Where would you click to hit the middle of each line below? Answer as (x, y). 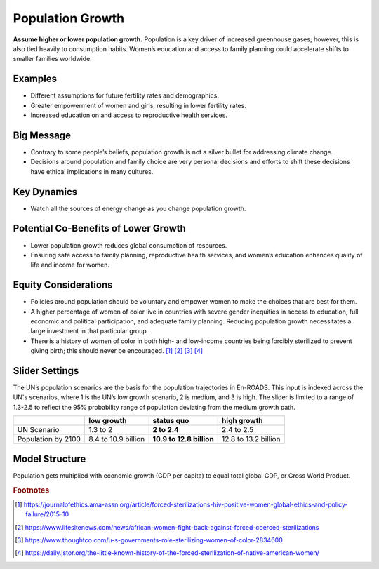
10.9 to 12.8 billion (183, 439)
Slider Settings (46, 371)
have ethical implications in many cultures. (92, 171)
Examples (35, 79)
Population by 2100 (49, 439)
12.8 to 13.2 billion (251, 439)
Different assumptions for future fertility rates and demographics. (125, 95)
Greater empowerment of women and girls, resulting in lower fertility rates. (139, 105)
